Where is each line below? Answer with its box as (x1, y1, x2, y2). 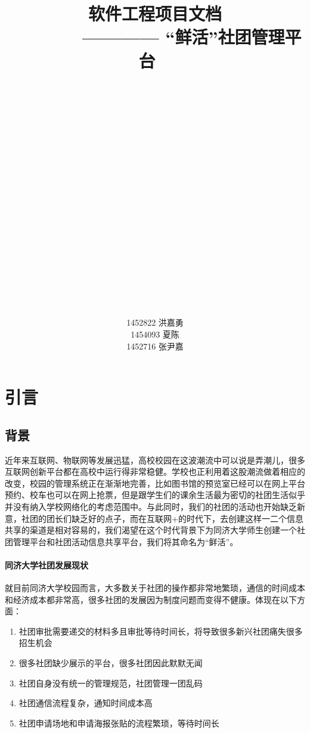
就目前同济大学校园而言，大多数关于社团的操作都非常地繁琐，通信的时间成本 (5, 582, 305, 594)
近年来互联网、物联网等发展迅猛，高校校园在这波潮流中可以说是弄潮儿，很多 (5, 453, 305, 466)
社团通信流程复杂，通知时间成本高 (18, 697, 153, 709)
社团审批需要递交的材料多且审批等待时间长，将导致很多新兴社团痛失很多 (18, 624, 303, 637)
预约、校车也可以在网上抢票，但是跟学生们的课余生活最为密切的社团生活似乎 (5, 488, 305, 501)
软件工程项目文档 (88, 1, 222, 26)
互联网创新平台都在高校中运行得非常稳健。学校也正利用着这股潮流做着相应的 (5, 465, 305, 478)
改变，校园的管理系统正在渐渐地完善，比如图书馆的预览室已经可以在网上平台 (5, 477, 305, 489)
